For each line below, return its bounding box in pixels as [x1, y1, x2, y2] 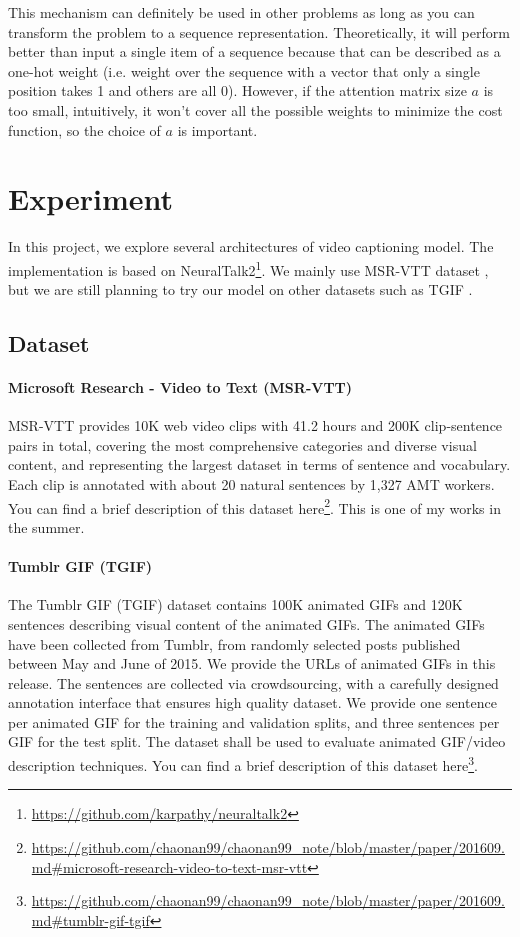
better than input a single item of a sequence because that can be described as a [8, 41, 501, 62]
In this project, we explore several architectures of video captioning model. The [8, 236, 494, 257]
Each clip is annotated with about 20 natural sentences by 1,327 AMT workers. [8, 474, 495, 495]
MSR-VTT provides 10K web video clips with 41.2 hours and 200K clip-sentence [8, 415, 503, 436]
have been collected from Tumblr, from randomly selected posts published [8, 633, 461, 654]
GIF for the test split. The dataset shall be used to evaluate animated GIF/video [8, 731, 506, 752]
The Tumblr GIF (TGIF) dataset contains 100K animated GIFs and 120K [8, 594, 463, 615]
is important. [177, 119, 258, 140]
